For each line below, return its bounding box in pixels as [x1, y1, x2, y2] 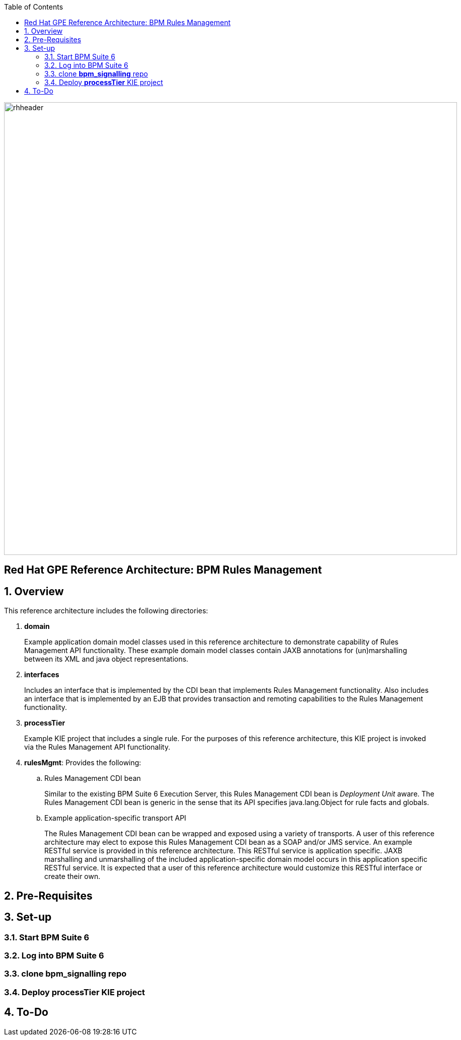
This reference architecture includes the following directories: [4, 606, 208, 615]
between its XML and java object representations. [24, 655, 189, 664]
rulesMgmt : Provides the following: [24, 758, 141, 767]
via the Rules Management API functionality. [24, 743, 171, 752]
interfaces [24, 670, 59, 679]
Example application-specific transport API [44, 814, 186, 823]
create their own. [44, 872, 101, 881]
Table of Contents [4, 3, 63, 11]
